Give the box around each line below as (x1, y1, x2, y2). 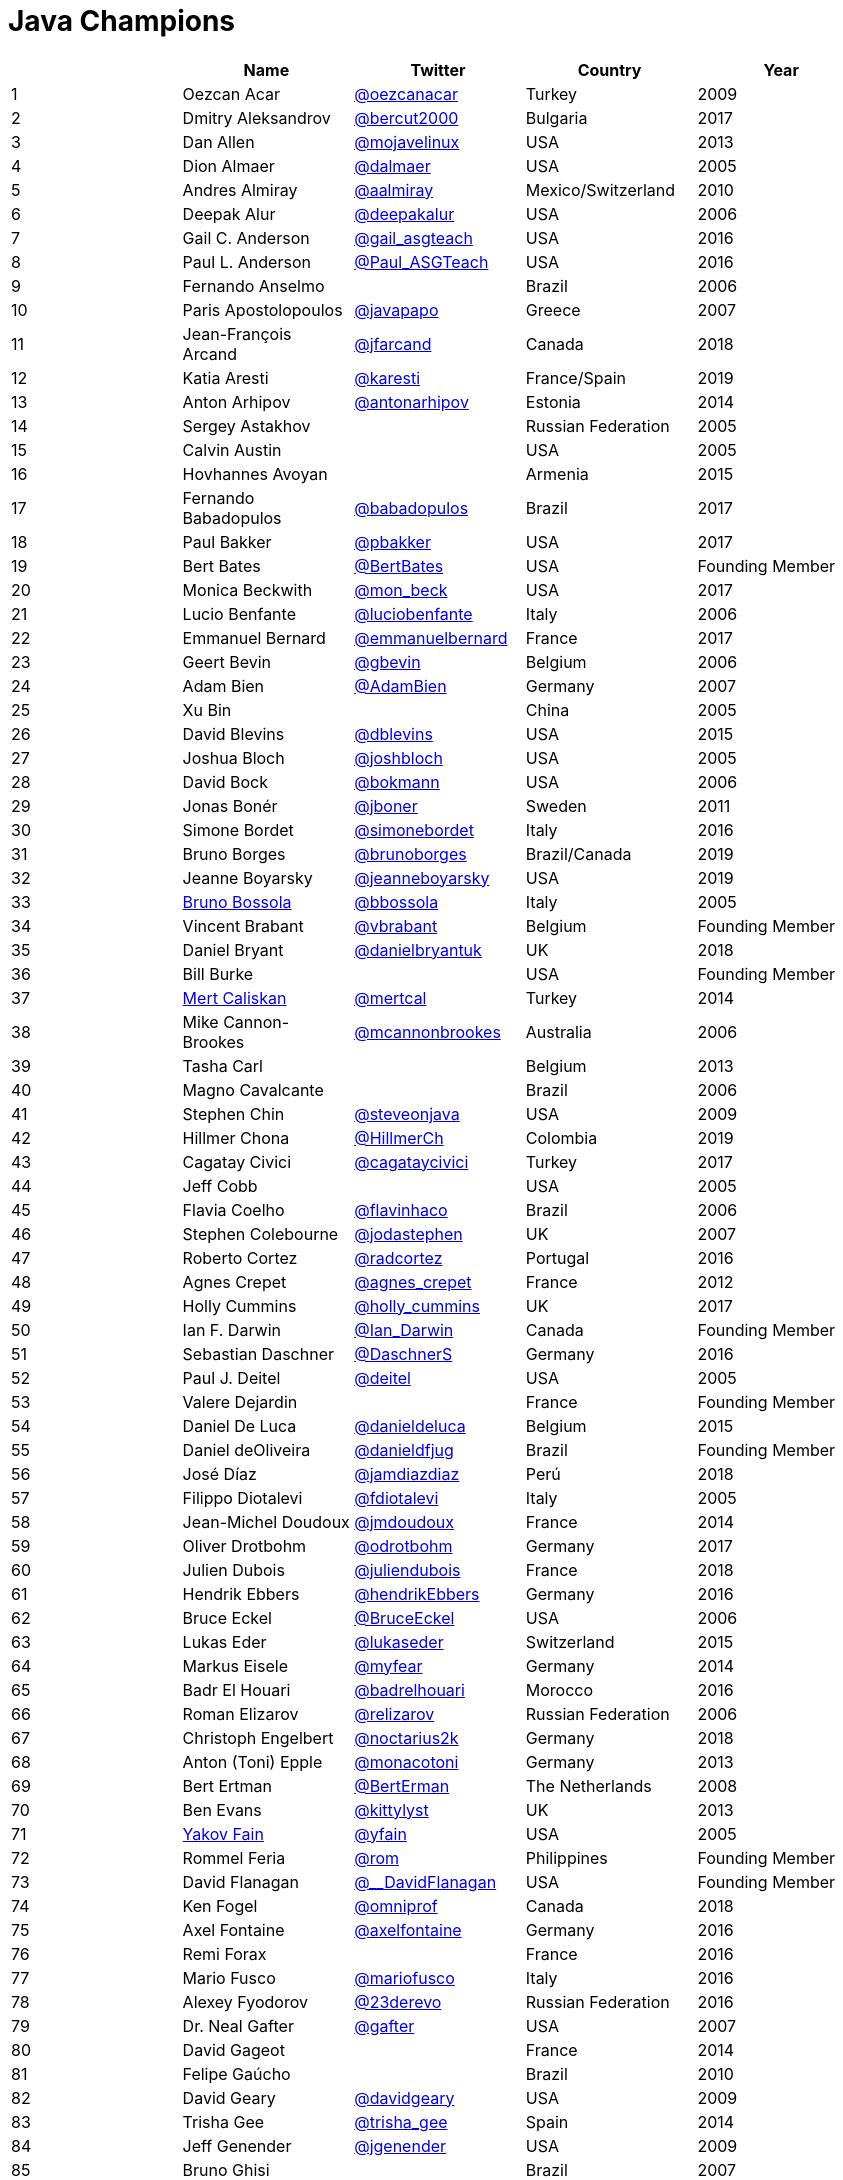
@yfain (354, 1823, 407, 1844)
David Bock (182, 771, 269, 792)
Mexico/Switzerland (525, 179, 676, 200)
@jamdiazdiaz (354, 1463, 460, 1484)
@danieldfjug (354, 1439, 454, 1460)
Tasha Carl (182, 1055, 263, 1076)
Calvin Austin (182, 439, 282, 460)
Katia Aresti (182, 367, 269, 388)
